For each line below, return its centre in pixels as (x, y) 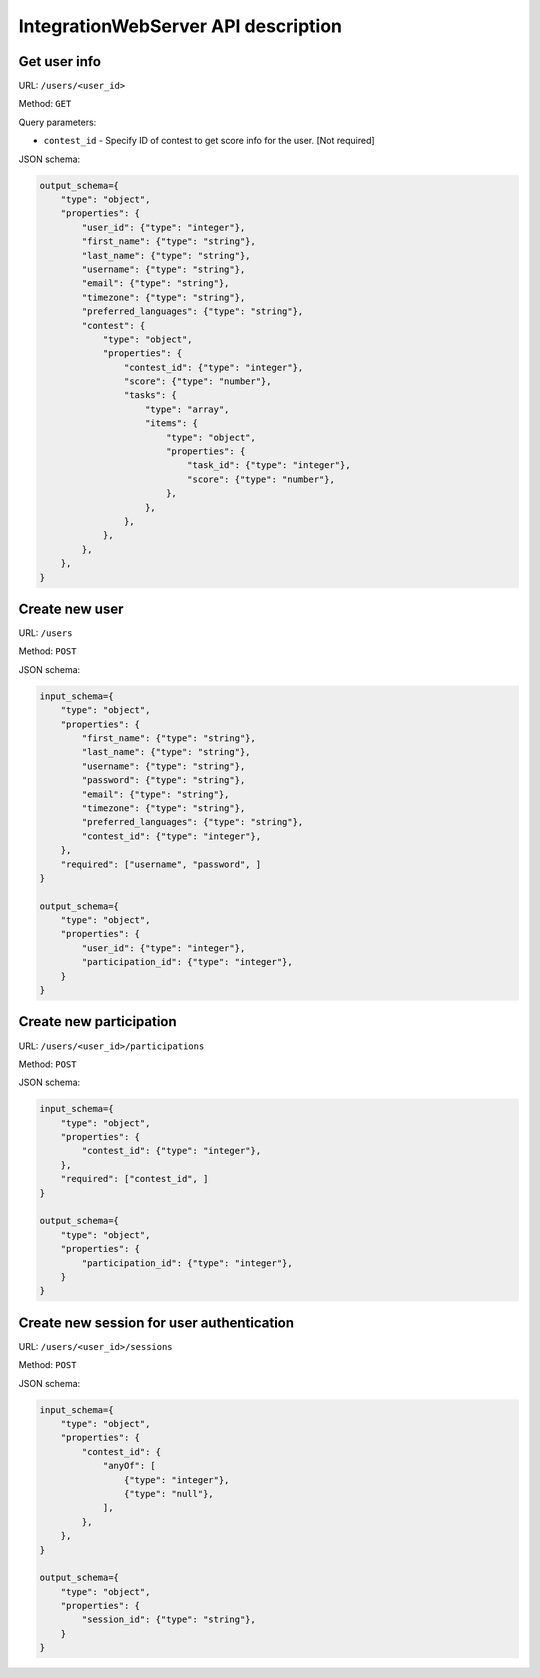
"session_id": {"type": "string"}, (169, 1619)
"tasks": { (150, 395)
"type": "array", (187, 409)
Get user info (60, 61)
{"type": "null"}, (168, 1493)
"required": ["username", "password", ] (161, 864)
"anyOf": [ (129, 1466)
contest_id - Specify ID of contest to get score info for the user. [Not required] (209, 141)
